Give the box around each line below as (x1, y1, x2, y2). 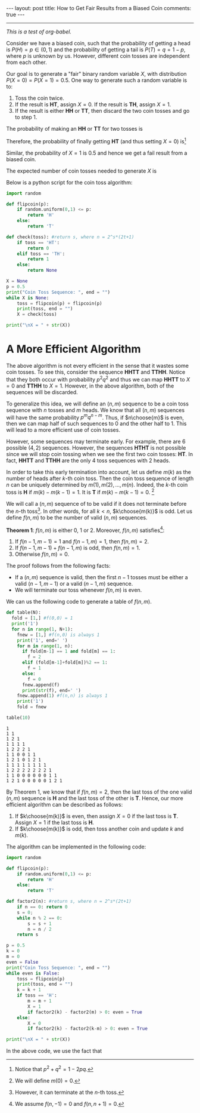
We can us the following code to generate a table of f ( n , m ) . (6, 598, 152, 605)
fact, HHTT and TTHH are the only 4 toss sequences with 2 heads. (6, 457, 171, 464)
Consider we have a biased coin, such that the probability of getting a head (6, 40, 190, 47)
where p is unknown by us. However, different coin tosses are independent (6, 53, 190, 59)
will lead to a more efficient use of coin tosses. (6, 426, 121, 433)
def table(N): (6, 610, 42, 616)
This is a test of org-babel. (6, 28, 71, 35)
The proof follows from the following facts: (6, 562, 111, 570)
